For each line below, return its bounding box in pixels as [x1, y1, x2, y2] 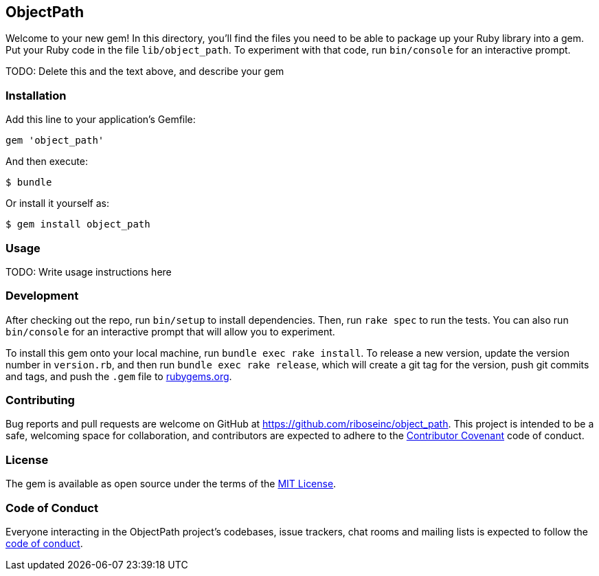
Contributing [5, 393, 75, 408]
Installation [5, 88, 67, 102]
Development [5, 289, 79, 303]
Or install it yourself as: [5, 197, 109, 210]
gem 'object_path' [5, 135, 104, 146]
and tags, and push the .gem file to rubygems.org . [5, 370, 232, 382]
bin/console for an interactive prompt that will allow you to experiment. [5, 325, 335, 337]
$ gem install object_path [5, 219, 150, 230]
